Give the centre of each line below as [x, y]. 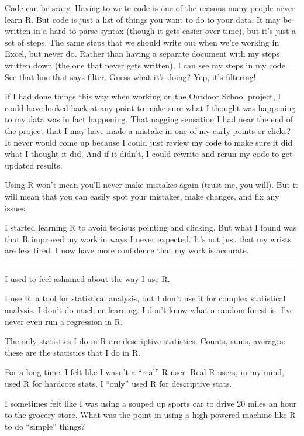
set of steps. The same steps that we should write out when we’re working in [142, 42]
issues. [16, 207]
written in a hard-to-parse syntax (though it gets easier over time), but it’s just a [151, 31]
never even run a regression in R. [64, 321]
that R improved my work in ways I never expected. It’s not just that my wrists [148, 238]
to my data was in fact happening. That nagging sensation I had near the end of [149, 119]
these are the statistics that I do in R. [72, 352]
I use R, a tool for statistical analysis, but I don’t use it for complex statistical [145, 298]
